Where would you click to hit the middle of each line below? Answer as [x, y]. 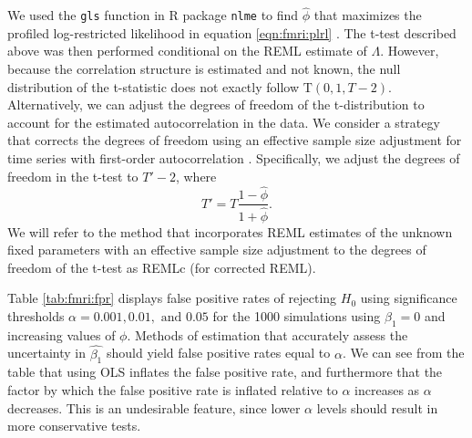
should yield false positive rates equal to [218, 353]
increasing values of [62, 334]
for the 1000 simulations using [297, 315]
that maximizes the [368, 15]
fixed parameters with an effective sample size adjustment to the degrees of [217, 250]
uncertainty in [47, 353]
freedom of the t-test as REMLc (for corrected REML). [162, 267]
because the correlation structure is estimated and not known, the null [204, 69]
